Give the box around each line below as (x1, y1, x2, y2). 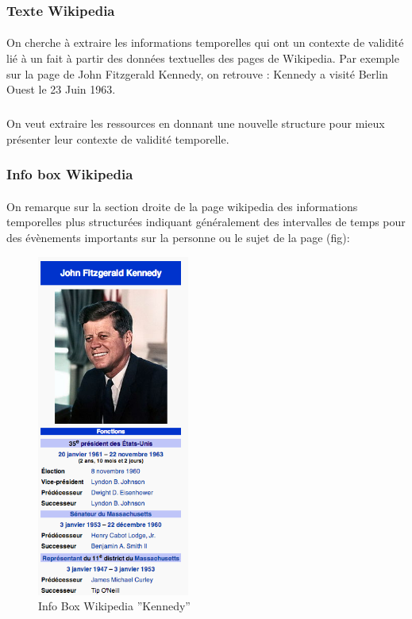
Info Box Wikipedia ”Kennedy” (38, 598, 191, 614)
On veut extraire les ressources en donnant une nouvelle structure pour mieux (6, 115, 385, 132)
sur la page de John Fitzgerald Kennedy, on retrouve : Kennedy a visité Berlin (6, 65, 388, 82)
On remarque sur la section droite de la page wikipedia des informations (6, 198, 358, 214)
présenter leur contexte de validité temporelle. (6, 130, 229, 147)
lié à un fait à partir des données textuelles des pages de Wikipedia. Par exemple (6, 50, 399, 67)
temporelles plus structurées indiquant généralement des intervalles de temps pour (6, 213, 406, 230)
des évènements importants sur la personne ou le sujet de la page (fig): (6, 229, 350, 245)
